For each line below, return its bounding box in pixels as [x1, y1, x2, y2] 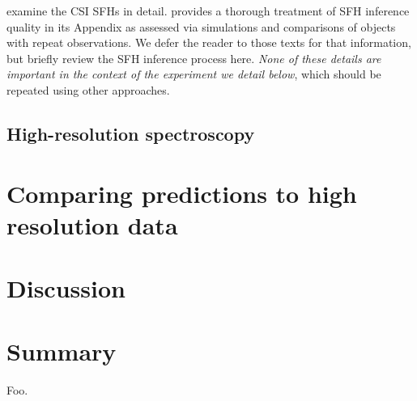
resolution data [6, 208, 178, 241]
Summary [6, 335, 117, 368]
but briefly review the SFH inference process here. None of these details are [6, 49, 381, 66]
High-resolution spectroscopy [6, 120, 255, 146]
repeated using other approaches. [6, 81, 170, 98]
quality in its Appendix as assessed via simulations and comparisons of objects [6, 18, 396, 35]
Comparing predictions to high [6, 176, 357, 209]
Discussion [6, 272, 126, 305]
